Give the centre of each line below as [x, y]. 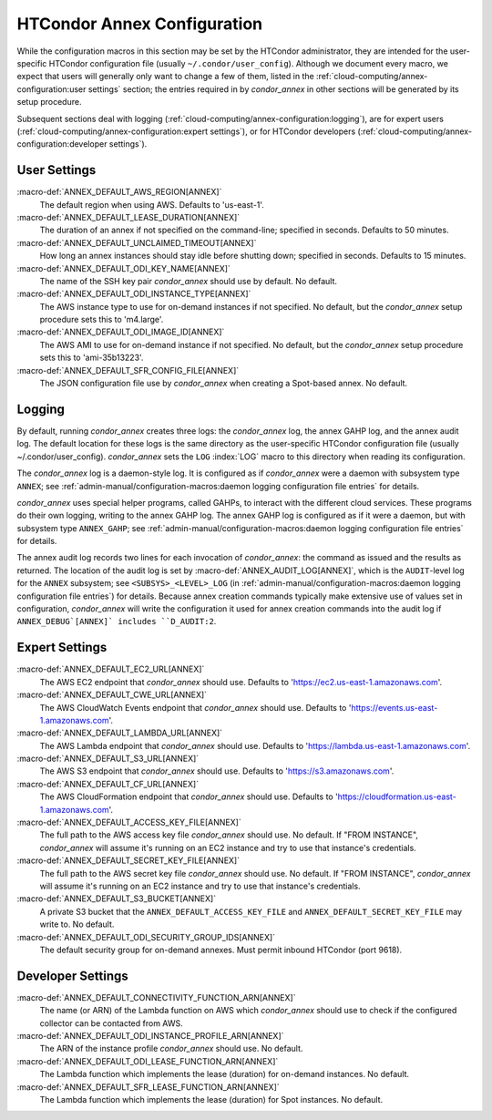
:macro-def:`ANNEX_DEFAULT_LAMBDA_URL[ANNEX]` [120, 733]
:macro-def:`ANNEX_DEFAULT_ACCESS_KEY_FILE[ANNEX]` [129, 822]
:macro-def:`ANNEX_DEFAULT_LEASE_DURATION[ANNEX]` [128, 217]
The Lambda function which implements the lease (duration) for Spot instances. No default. [211, 1099]
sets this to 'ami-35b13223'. [92, 358]
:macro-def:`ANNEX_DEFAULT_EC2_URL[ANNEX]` [111, 669]
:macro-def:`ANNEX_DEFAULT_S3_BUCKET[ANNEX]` [117, 899]
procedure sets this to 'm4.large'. [102, 320]
